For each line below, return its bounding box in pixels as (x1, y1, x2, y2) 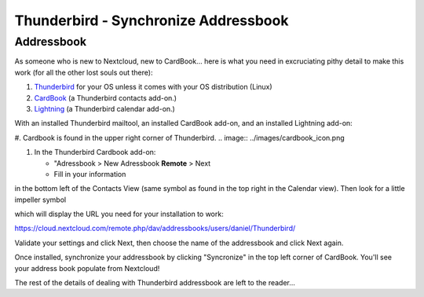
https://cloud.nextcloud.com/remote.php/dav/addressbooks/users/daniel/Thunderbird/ (14, 224, 296, 233)
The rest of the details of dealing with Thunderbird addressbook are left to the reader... (14, 278, 296, 288)
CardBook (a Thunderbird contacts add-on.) (34, 93, 177, 102)
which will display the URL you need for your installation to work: (14, 209, 224, 219)
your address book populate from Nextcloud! (14, 263, 160, 273)
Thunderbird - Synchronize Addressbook (14, 12, 289, 29)
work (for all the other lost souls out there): (14, 68, 153, 77)
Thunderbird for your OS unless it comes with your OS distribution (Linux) (34, 82, 272, 92)
